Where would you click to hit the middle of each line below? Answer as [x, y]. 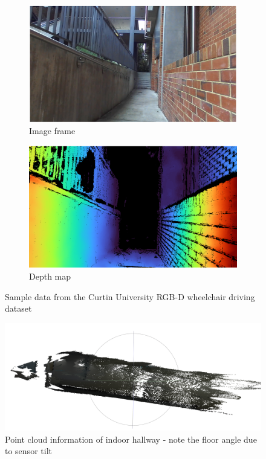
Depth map [50, 276]
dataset [18, 308]
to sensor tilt [28, 451]
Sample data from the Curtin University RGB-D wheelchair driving [130, 296]
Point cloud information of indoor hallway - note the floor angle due [131, 439]
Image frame [52, 131]
